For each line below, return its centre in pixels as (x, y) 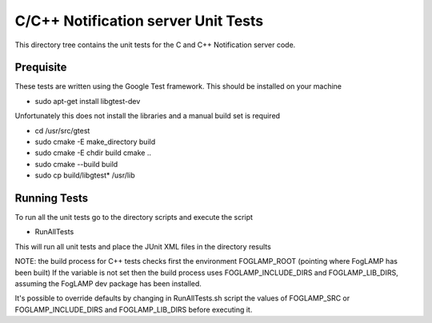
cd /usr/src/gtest (62, 130)
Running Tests (51, 198)
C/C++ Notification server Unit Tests (139, 21)
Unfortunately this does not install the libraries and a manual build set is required (147, 116)
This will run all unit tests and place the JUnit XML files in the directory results (143, 246)
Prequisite (41, 68)
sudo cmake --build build (76, 164)
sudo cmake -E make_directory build (95, 142)
